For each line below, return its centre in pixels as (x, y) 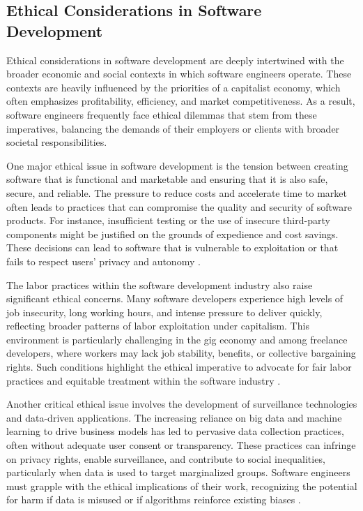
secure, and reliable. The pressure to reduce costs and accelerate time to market (177, 192)
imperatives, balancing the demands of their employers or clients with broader (173, 128)
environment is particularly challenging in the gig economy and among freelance (177, 339)
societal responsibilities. (57, 142)
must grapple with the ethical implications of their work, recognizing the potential (182, 486)
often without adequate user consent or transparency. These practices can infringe (181, 445)
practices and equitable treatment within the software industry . (144, 380)
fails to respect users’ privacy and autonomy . (103, 261)
